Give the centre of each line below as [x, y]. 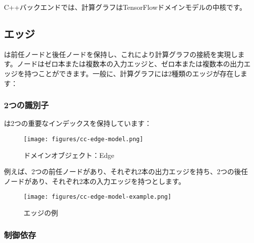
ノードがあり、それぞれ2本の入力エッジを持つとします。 [95, 181]
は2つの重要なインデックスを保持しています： [78, 123]
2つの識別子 [27, 105]
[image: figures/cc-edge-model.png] [84, 139]
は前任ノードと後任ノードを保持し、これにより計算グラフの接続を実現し [121, 54]
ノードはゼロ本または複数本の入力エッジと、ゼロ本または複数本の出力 [130, 64]
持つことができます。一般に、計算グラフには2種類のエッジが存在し [132, 73]
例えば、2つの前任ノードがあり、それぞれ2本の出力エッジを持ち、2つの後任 [126, 171]
